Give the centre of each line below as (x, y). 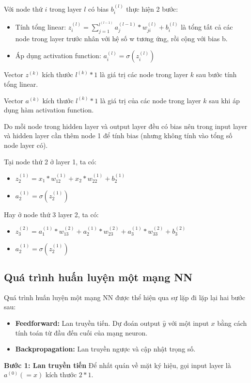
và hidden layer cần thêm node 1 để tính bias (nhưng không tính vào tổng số (118, 136)
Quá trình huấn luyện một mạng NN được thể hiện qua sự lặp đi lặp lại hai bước (125, 297)
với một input (188, 323)
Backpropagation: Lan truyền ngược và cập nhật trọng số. (105, 349)
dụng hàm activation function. (49, 110)
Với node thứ (23, 8)
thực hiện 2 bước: (152, 8)
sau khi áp (224, 100)
